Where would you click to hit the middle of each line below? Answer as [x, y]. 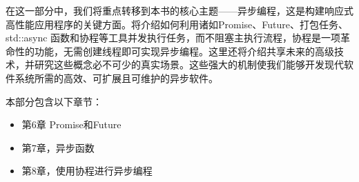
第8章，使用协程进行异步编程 [87, 171]
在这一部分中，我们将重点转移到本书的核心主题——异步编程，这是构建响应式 [179, 10]
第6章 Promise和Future [71, 124]
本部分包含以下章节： [54, 101]
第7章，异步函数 [58, 147]
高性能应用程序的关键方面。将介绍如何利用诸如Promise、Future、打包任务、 [177, 24]
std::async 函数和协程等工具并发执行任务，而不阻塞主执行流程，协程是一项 [173, 38]
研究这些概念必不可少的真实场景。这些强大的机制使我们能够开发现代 [189, 64]
